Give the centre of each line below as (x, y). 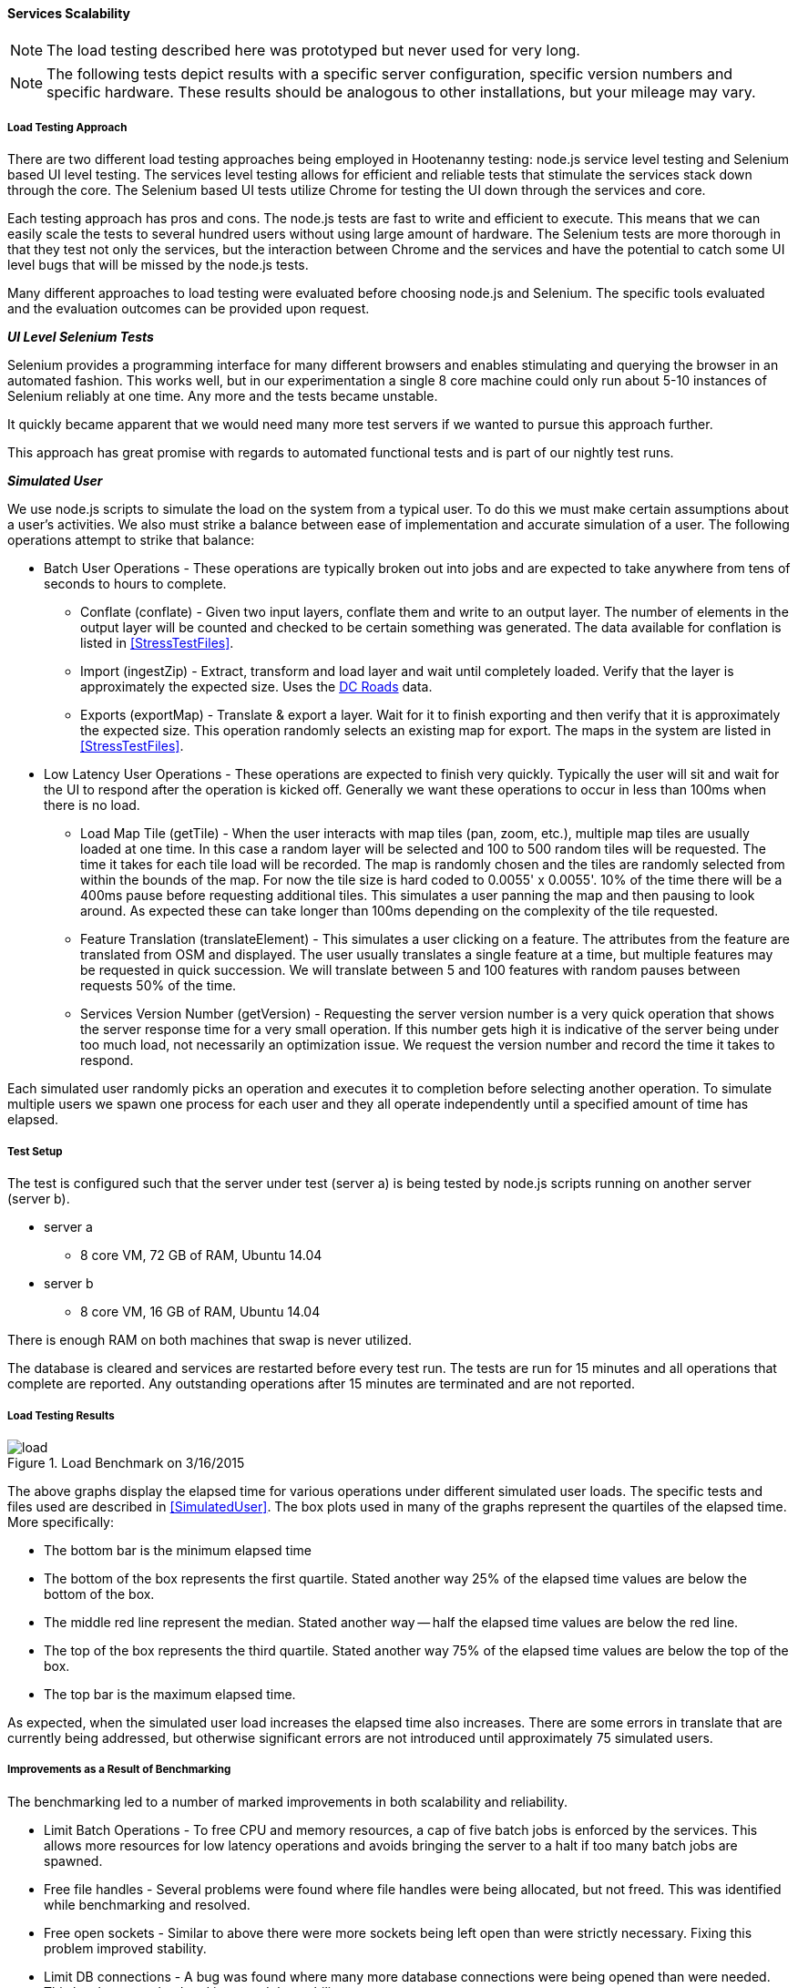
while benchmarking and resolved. (147, 1904)
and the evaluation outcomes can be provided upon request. (189, 309)
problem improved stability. (125, 1948)
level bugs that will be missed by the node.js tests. (158, 265)
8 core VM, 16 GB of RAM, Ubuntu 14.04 (200, 1312)
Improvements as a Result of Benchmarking (119, 1770)
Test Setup (35, 1151)
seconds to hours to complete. (135, 584)
